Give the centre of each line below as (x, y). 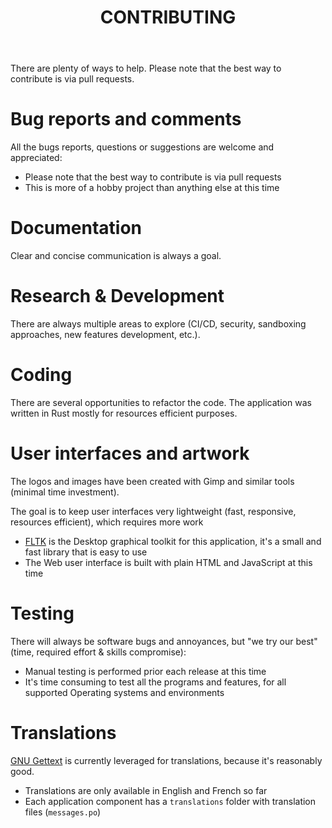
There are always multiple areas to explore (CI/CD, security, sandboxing (158, 324)
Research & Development (117, 296)
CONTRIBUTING (168, 17)
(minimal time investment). (65, 492)
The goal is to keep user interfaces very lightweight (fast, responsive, (153, 511)
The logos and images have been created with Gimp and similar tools (152, 481)
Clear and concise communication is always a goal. (116, 256)
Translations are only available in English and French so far (146, 790)
